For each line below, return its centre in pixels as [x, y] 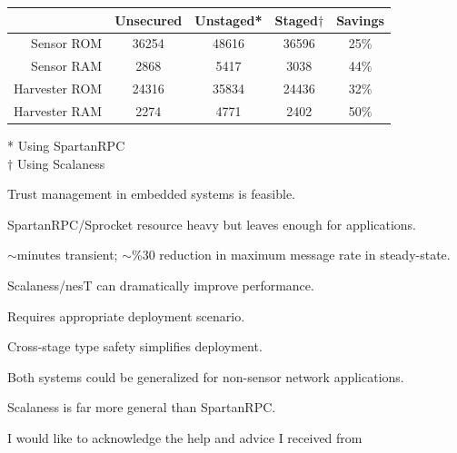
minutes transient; [67, 255]
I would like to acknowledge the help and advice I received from [185, 437]
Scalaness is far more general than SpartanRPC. [142, 407]
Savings [360, 20]
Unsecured [149, 20]
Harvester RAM [58, 110]
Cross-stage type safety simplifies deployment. [135, 346]
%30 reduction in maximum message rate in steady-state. [291, 255]
